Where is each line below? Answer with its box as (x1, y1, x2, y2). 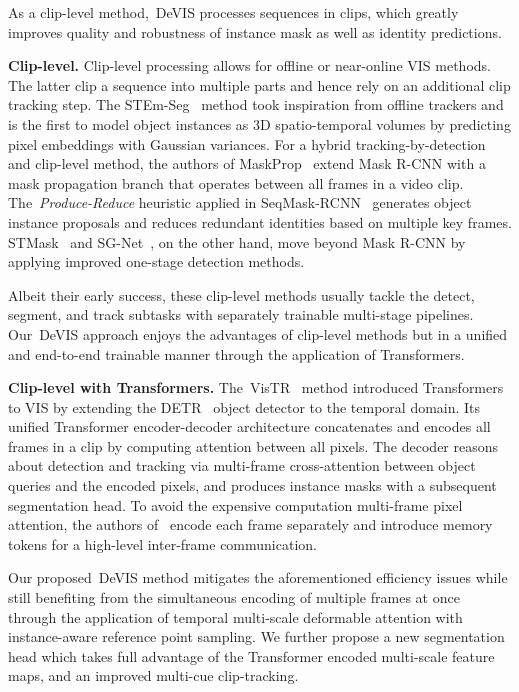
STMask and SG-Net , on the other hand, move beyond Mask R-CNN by (8, 231, 466, 252)
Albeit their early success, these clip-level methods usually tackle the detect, (8, 284, 475, 305)
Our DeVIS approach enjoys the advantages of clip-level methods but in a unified (8, 323, 508, 344)
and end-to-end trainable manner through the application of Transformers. (8, 343, 465, 364)
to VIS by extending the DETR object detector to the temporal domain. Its (8, 396, 481, 417)
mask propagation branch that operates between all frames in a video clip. (8, 172, 464, 193)
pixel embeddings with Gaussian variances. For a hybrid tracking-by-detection (8, 133, 486, 154)
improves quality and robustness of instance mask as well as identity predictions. (8, 21, 502, 42)
